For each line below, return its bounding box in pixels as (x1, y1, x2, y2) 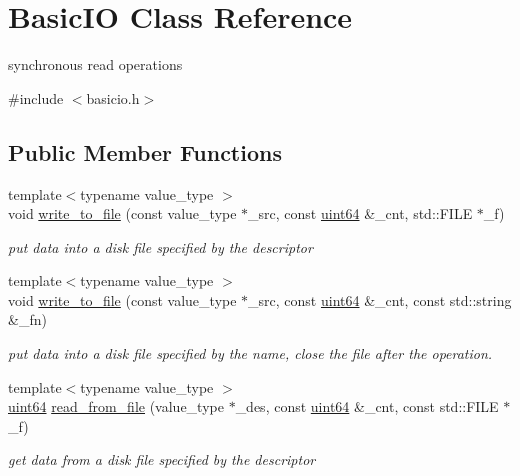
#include (8, 87, 64, 108)
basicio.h (86, 87, 140, 108)
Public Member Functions (8, 136, 282, 167)
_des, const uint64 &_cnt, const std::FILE (235, 396, 499, 417)
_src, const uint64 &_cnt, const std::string (248, 289, 512, 310)
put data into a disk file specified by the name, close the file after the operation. (8, 343, 493, 364)
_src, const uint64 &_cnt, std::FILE (248, 203, 473, 224)
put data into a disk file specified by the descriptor (8, 236, 313, 257)
